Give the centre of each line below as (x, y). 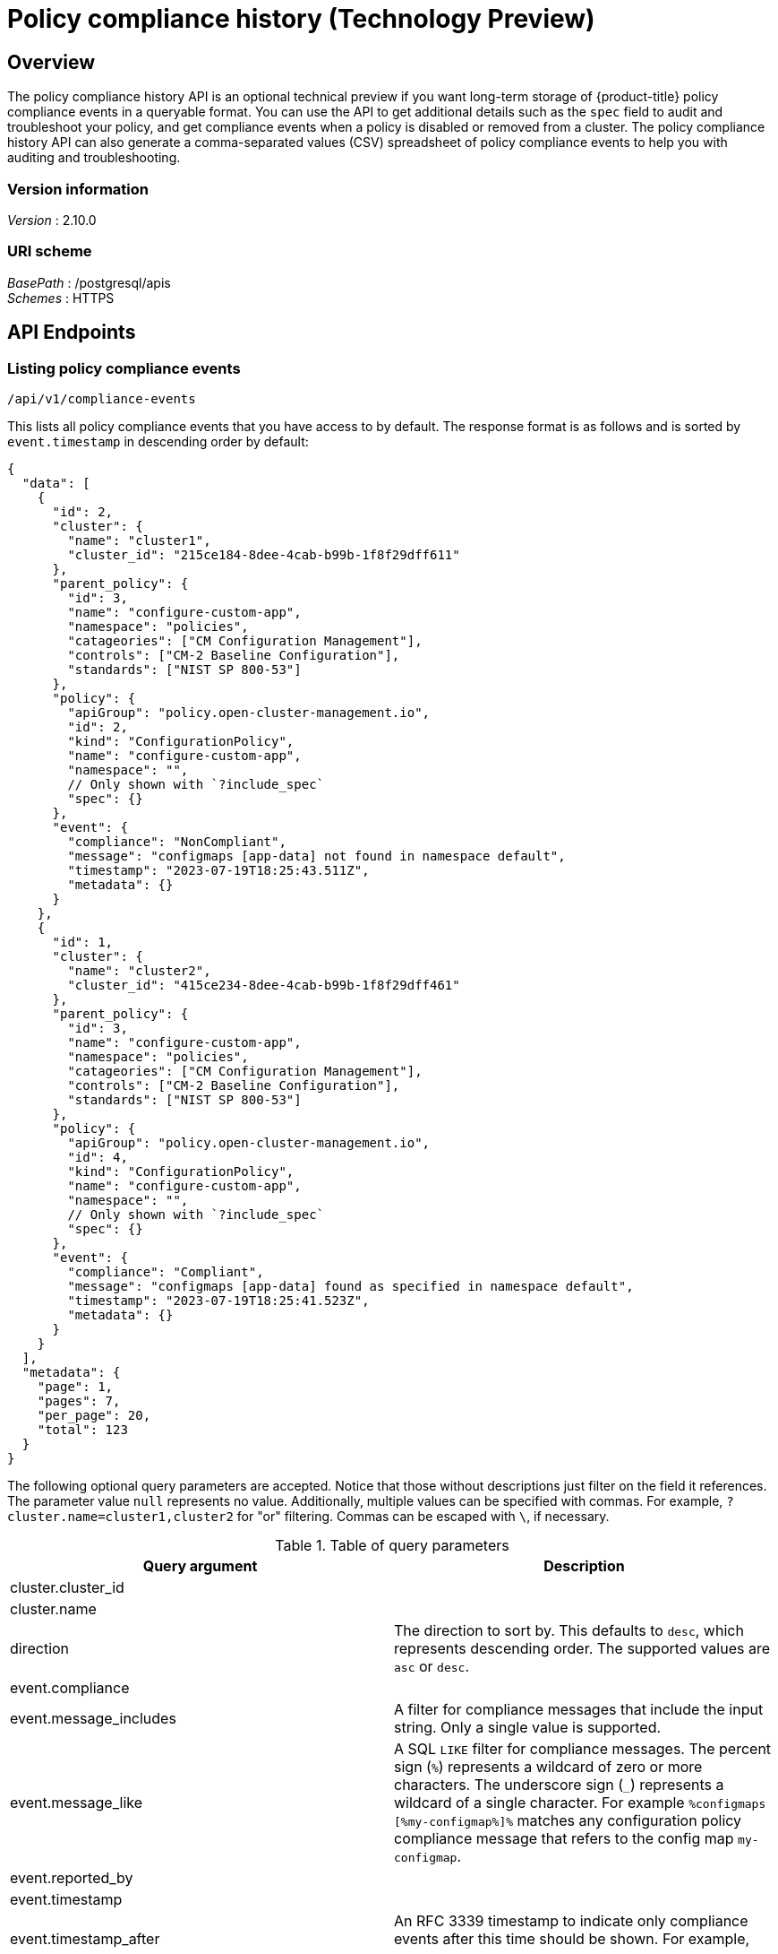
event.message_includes (93, 1718)
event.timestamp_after (85, 1938)
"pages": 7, (79, 1401)
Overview (51, 62)
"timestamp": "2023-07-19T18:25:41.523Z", (218, 1300)
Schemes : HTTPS (61, 298)
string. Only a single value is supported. (528, 1727)
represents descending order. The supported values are (582, 1648)
